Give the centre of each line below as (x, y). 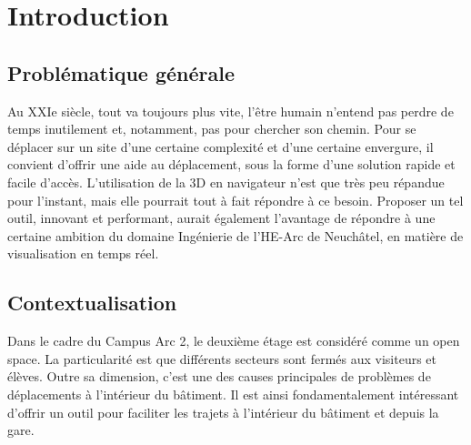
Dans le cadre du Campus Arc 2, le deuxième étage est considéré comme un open (234, 341)
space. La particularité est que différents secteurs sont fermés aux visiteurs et (222, 358)
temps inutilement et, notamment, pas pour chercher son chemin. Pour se (212, 129)
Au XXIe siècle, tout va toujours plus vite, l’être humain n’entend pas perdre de (230, 111)
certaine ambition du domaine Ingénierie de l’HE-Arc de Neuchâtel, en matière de (235, 235)
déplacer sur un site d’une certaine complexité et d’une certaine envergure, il (220, 146)
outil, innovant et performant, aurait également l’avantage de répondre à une (221, 218)
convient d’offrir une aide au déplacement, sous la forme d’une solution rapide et (231, 164)
